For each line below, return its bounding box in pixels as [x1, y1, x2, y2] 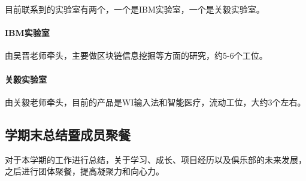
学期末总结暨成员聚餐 [5, 125, 131, 143]
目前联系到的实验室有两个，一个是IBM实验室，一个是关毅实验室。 [5, 3, 265, 15]
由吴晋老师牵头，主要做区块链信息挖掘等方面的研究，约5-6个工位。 [5, 49, 268, 62]
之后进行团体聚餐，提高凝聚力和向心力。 [5, 165, 164, 177]
